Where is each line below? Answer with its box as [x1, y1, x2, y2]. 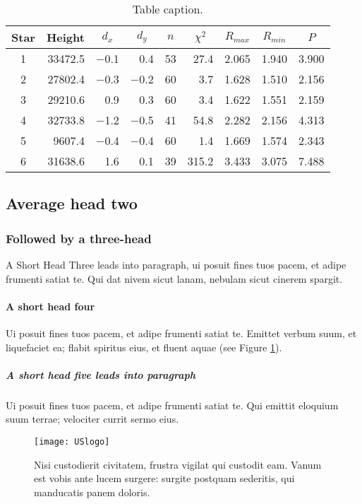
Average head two [6, 192, 138, 214]
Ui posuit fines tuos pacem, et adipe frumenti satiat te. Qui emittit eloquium [6, 397, 339, 412]
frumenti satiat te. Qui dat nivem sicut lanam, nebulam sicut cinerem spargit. [6, 271, 343, 286]
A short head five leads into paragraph [6, 367, 196, 382]
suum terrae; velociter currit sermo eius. [6, 411, 179, 426]
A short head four [6, 298, 95, 313]
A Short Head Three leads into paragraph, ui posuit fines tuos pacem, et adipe [6, 257, 346, 271]
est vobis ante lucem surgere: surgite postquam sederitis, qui [34, 471, 295, 486]
